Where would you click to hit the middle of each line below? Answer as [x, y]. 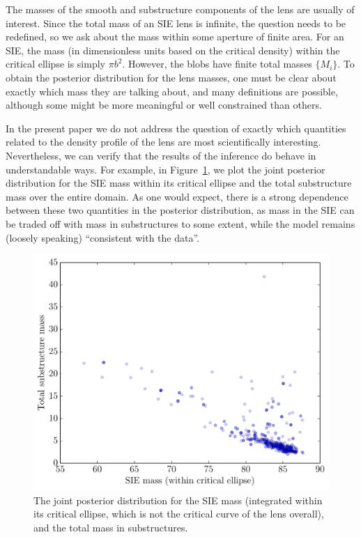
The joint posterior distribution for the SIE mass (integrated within [178, 500]
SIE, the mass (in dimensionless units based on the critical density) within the [173, 50]
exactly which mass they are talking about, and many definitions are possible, [172, 91]
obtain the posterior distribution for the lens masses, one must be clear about [171, 77]
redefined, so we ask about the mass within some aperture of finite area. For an [175, 37]
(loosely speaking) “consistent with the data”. [102, 237]
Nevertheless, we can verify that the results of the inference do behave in [161, 155]
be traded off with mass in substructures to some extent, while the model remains [180, 223]
